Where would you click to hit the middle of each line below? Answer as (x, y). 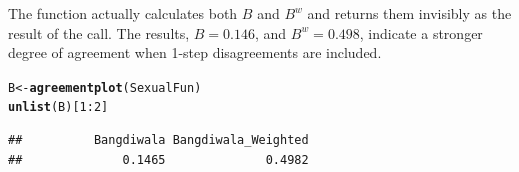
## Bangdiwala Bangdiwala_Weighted (158, 140)
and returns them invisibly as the (409, 13)
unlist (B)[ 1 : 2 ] (58, 107)
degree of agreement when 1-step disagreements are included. (195, 52)
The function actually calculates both (123, 13)
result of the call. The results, (99, 32)
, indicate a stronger (421, 32)
